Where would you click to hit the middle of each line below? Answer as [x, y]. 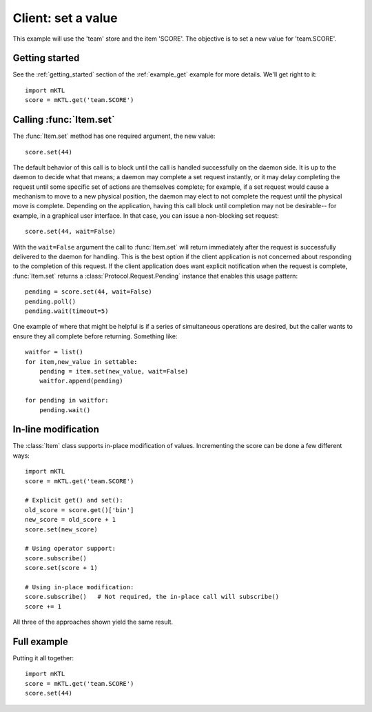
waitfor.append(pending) [81, 381]
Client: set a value [65, 18]
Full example [41, 641]
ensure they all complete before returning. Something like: [95, 336]
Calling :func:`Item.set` [64, 120]
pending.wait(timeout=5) [67, 311]
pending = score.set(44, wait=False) [89, 292]
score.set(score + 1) [61, 568]
